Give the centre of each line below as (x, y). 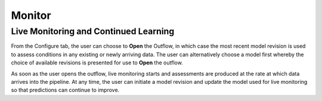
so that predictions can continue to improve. (65, 90)
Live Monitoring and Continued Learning (93, 31)
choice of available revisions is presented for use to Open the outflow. (97, 63)
